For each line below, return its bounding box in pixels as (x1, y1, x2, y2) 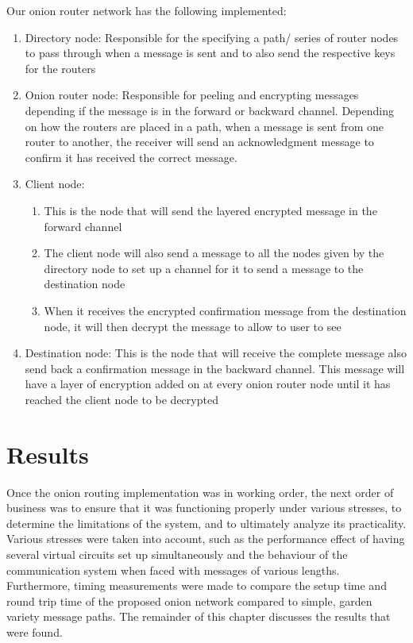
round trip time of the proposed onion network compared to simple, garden (6, 592, 372, 609)
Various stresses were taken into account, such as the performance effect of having (6, 530, 405, 547)
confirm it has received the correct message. (25, 148, 237, 165)
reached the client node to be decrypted (25, 391, 218, 407)
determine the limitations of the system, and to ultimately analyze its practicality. (6, 514, 407, 531)
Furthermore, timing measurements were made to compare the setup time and (6, 577, 387, 594)
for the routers (25, 60, 96, 76)
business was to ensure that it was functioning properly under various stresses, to (6, 499, 402, 516)
